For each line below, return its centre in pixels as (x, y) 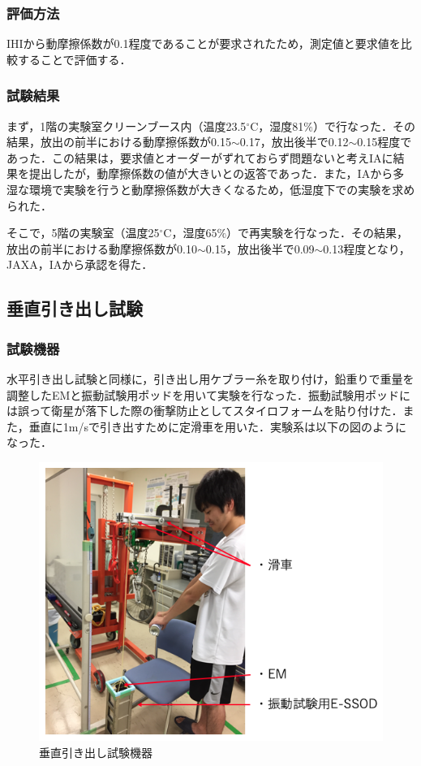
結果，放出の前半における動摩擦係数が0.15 (119, 142)
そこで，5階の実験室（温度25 (83, 233)
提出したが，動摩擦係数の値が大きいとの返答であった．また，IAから (211, 173)
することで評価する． (74, 59)
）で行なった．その (364, 126)
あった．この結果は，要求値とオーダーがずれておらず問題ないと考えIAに (200, 157)
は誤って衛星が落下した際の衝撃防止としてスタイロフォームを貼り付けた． (205, 411)
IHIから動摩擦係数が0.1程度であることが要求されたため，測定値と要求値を (204, 43)
